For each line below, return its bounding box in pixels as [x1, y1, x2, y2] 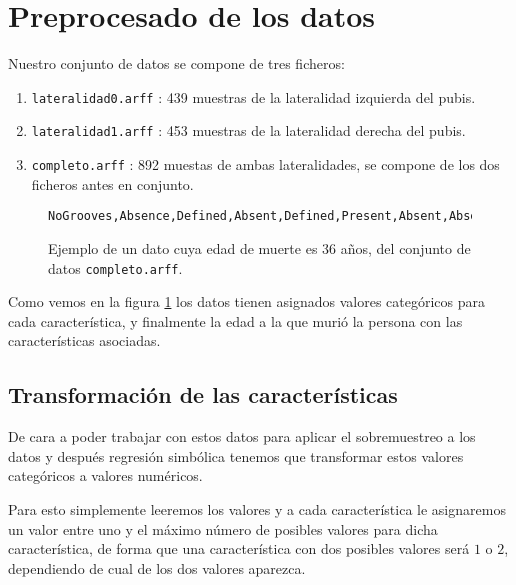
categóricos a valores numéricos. [8, 465, 203, 486]
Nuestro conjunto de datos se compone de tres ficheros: [8, 53, 345, 74]
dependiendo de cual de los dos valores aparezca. [8, 557, 306, 578]
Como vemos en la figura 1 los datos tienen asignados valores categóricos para [8, 291, 486, 312]
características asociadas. [8, 330, 161, 351]
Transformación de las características [8, 379, 398, 410]
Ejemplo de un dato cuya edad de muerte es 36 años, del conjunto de [48, 237, 471, 258]
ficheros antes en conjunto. [31, 173, 194, 194]
